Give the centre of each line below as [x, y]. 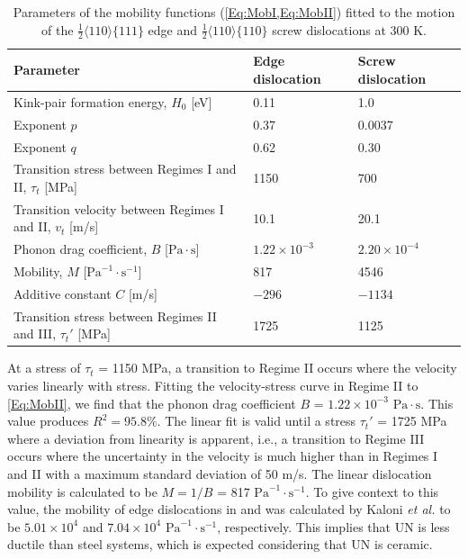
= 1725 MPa [412, 421]
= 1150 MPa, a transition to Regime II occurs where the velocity [278, 368]
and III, [35, 334]
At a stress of [44, 368]
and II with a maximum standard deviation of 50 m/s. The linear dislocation [220, 474]
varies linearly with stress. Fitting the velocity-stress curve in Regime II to [213, 386]
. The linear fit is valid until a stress [256, 421]
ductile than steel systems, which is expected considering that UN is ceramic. [220, 544]
